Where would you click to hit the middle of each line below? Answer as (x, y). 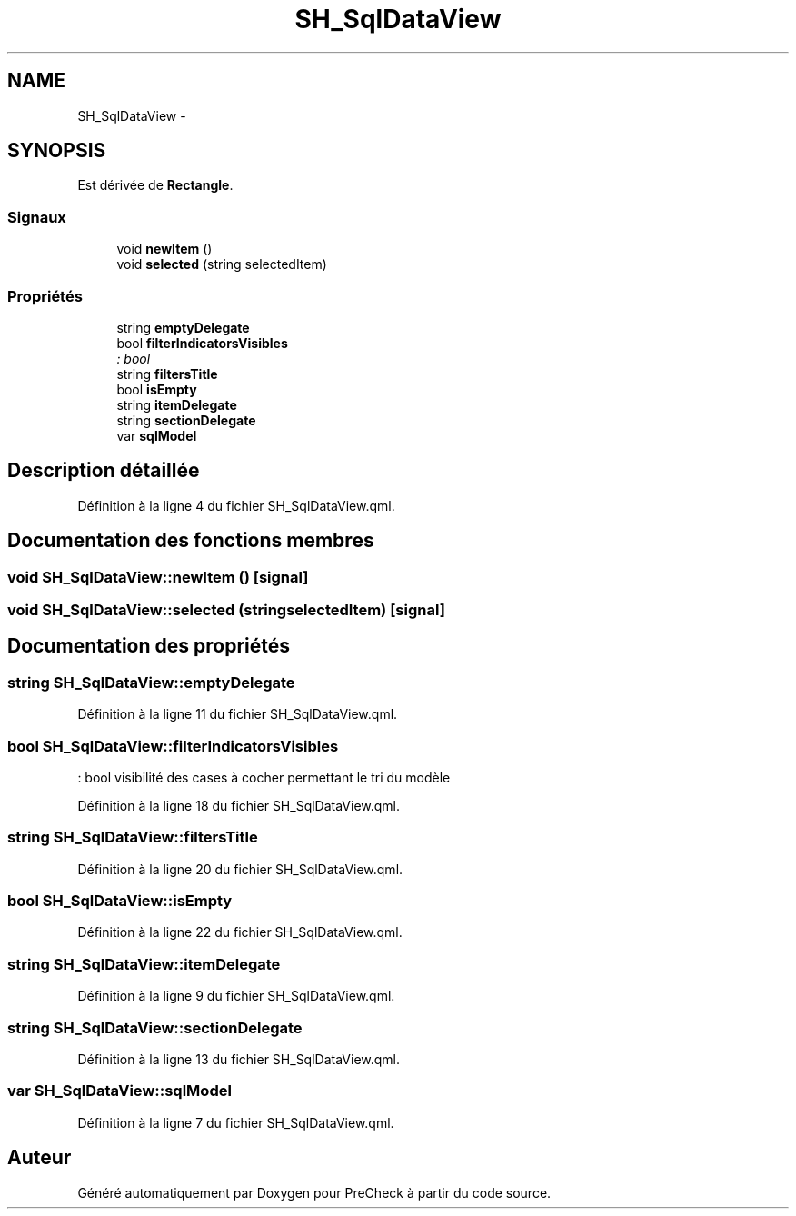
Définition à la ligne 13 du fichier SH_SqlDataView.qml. (239, 1059)
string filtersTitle (167, 374)
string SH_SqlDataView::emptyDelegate (151, 682)
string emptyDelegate (183, 327)
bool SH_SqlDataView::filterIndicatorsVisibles (173, 746)
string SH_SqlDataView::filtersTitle (133, 837)
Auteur (40, 1158)
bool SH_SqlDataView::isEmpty (120, 901)
